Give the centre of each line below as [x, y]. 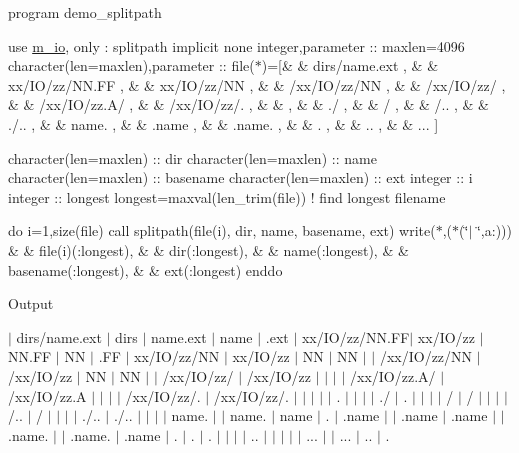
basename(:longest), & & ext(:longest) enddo [145, 269]
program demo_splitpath [85, 12]
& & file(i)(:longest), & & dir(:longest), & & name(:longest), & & [208, 249]
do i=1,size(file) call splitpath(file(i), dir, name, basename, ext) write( [222, 230]
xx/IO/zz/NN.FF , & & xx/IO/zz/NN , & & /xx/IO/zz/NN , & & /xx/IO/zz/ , [257, 84]
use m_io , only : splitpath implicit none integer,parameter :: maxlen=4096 [236, 45]
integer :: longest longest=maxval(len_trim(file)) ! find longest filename [227, 196]
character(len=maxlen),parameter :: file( [131, 65]
